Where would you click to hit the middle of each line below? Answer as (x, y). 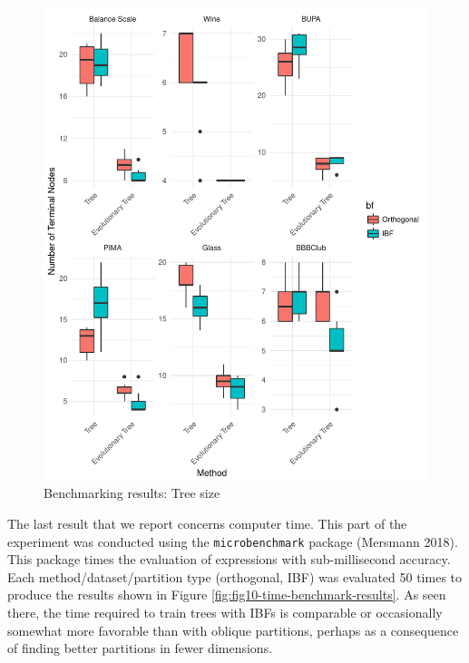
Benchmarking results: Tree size (132, 493)
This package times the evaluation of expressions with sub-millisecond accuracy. (229, 559)
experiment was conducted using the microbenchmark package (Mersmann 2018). (233, 541)
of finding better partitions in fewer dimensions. (140, 648)
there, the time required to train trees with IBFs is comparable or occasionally (225, 613)
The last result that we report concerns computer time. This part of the (207, 524)
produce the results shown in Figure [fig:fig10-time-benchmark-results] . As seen (227, 595)
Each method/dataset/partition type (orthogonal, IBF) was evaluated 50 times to (235, 576)
